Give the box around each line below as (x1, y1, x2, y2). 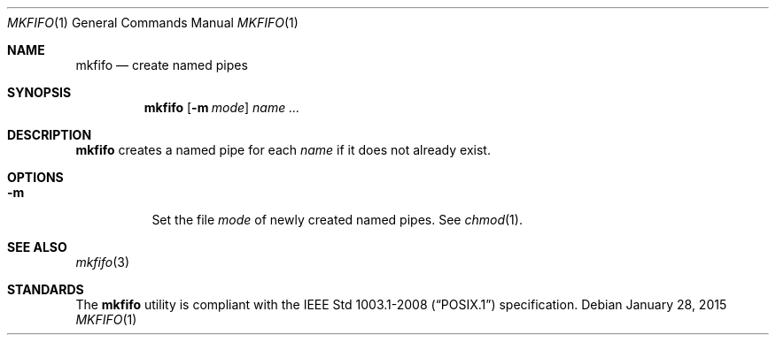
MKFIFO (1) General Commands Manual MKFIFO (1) (7, 15, 299, 30)
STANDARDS (7, 282, 84, 297)
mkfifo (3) (75, 255, 130, 270)
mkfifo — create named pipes (75, 57, 248, 72)
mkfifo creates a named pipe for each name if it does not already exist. (75, 142, 491, 157)
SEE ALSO (7, 239, 67, 255)
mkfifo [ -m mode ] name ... (144, 100, 300, 115)
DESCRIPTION (7, 127, 92, 142)
